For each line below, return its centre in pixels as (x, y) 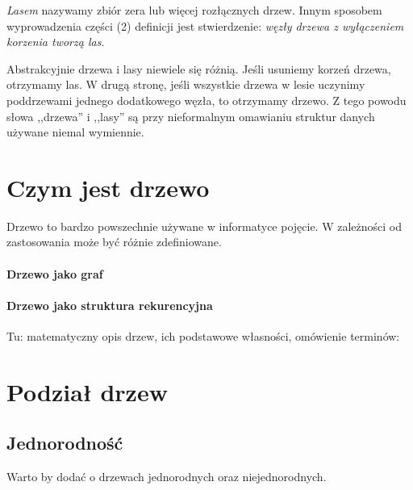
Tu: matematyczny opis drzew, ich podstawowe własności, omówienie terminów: (203, 336)
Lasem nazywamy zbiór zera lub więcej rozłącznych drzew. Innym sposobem (194, 10)
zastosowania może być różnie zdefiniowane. (114, 242)
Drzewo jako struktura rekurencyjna (110, 305)
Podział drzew (87, 391)
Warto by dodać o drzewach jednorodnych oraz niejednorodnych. (167, 477)
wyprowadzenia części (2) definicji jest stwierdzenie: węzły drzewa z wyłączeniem (205, 25)
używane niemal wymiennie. (75, 132)
